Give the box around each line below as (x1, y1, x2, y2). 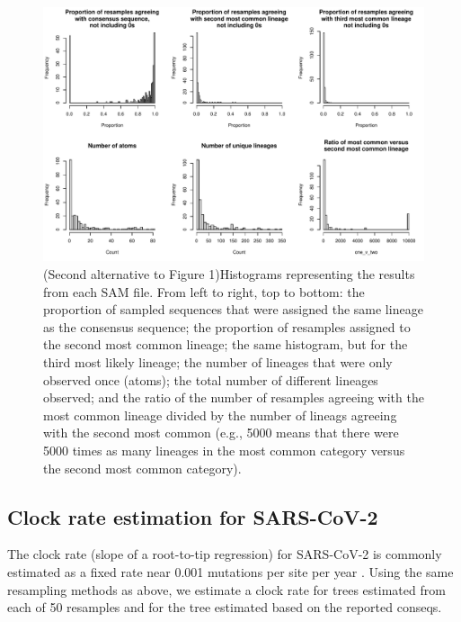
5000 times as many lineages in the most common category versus (43, 440, 405, 459)
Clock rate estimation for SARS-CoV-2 (7, 502, 378, 530)
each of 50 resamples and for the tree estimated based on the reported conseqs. (7, 598, 442, 617)
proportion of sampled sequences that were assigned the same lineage (43, 300, 423, 319)
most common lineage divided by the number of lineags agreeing (43, 405, 397, 424)
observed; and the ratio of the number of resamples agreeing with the (43, 388, 424, 407)
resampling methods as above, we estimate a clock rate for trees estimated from (7, 580, 446, 599)
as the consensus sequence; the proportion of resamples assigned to (43, 317, 411, 336)
